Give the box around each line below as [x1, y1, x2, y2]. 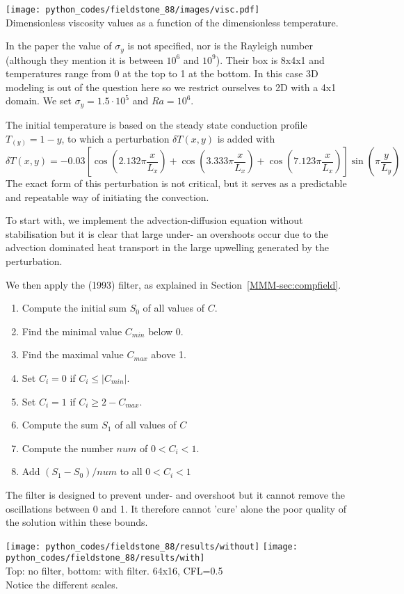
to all [120, 464, 143, 479]
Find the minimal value [22, 323, 122, 338]
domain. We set [6, 93, 72, 108]
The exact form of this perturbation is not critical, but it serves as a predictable [6, 176, 347, 191]
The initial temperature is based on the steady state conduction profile [6, 117, 307, 131]
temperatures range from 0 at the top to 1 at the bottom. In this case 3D [6, 66, 318, 81]
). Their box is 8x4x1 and [216, 52, 325, 67]
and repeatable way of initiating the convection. [6, 189, 209, 204]
